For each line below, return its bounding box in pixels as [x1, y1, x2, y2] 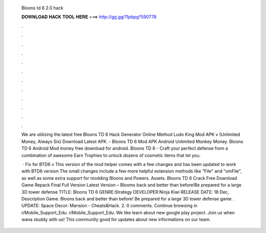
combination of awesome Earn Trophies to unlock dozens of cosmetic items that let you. [21, 152, 201, 158]
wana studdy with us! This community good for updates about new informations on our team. [21, 217, 211, 223]
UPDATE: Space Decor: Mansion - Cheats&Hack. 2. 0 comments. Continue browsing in [21, 202, 198, 209]
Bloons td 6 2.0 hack [21, 5, 64, 11]
